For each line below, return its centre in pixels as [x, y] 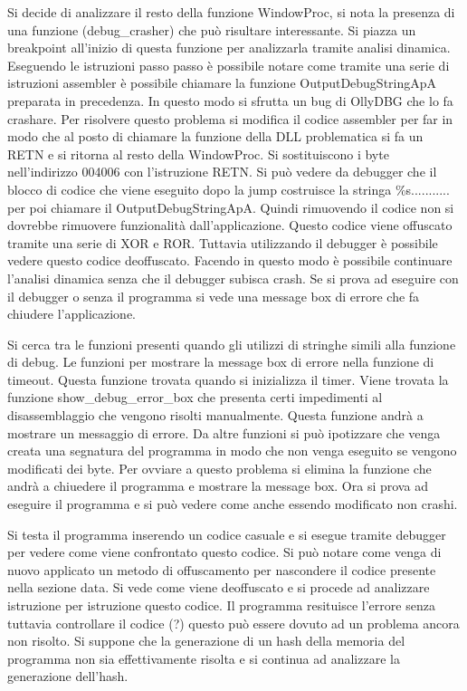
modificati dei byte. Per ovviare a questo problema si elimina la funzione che [219, 468]
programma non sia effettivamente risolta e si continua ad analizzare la [204, 658]
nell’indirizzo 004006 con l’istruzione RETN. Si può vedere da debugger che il [222, 172]
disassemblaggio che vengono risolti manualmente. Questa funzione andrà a [215, 415]
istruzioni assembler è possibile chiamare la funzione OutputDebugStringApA [222, 83]
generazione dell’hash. [68, 676]
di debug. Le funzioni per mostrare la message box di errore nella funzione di [221, 362]
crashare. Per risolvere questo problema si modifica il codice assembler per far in [230, 118]
